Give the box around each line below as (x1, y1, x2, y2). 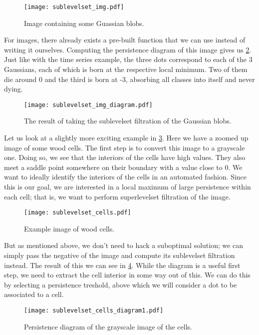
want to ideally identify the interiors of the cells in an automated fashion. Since (4, 171, 247, 182)
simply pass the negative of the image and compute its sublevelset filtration (4, 250, 235, 260)
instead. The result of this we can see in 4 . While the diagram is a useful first (4, 259, 241, 270)
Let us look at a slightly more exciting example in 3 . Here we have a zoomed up (4, 132, 249, 143)
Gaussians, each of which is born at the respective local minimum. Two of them (4, 64, 248, 74)
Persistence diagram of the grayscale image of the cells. (24, 321, 192, 331)
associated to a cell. (4, 289, 64, 299)
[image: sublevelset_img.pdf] (24, 3, 124, 10)
